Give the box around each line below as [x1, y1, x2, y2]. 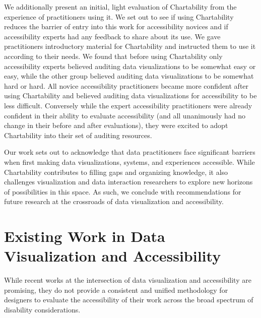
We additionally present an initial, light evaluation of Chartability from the [4, 2, 237, 12]
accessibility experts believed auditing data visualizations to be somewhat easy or [4, 60, 256, 71]
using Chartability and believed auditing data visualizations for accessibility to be [4, 90, 257, 101]
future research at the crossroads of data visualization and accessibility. [4, 196, 224, 207]
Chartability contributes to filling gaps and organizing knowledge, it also [4, 166, 228, 177]
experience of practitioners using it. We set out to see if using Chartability [4, 11, 234, 22]
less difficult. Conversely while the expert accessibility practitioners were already [4, 100, 252, 110]
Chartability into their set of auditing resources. [4, 130, 152, 140]
